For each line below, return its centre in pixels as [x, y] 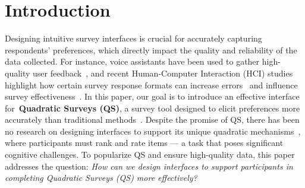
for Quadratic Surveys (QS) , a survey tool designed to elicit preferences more [152, 108]
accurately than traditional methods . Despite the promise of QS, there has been [152, 120]
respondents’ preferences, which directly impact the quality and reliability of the [151, 50]
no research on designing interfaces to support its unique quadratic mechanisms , [153, 131]
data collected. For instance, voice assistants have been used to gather [132, 61]
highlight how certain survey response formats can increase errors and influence [151, 85]
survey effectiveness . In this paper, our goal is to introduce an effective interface [152, 96]
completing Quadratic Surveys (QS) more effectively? [101, 178]
